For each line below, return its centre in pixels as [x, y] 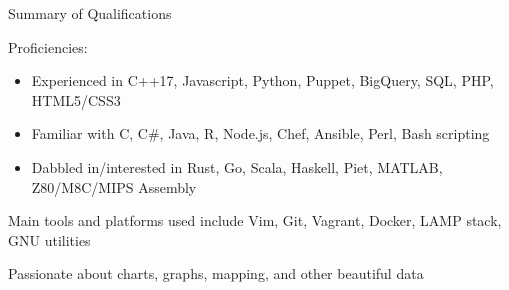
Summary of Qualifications [90, 13]
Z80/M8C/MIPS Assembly [114, 186]
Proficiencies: [48, 46]
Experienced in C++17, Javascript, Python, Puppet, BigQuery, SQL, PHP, [262, 80]
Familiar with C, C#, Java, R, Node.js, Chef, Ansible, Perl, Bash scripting [260, 133]
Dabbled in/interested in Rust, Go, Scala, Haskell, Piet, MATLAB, [237, 166]
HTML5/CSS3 [76, 99]
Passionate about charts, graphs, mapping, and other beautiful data [216, 273]
